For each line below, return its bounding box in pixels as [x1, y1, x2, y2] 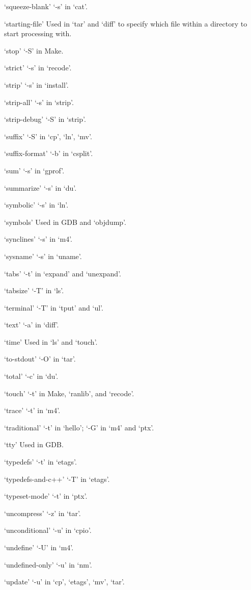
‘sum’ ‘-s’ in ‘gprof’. [4, 165, 65, 175]
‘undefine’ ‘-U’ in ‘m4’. [4, 542, 74, 552]
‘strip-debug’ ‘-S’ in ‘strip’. [4, 114, 86, 124]
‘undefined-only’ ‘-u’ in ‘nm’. [4, 559, 92, 570]
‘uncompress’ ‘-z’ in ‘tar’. [4, 507, 81, 518]
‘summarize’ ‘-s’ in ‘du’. [4, 182, 77, 193]
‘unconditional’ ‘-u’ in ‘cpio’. [4, 525, 92, 535]
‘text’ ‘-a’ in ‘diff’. [4, 319, 59, 330]
